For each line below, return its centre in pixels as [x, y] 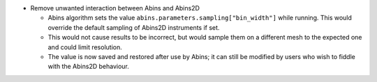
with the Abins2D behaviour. [88, 67]
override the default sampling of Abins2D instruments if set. [134, 27]
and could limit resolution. [85, 47]
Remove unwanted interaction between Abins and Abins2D [115, 8]
